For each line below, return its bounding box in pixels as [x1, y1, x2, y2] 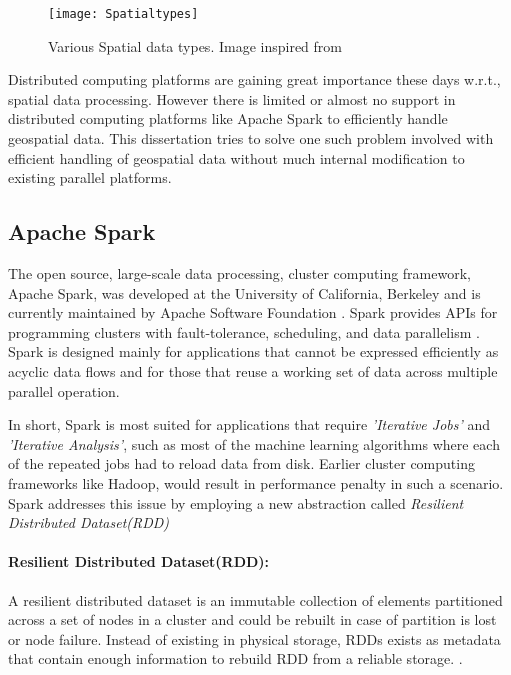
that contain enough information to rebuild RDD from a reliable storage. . [8, 648, 463, 669]
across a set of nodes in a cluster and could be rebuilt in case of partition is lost [8, 609, 497, 630]
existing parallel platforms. [8, 167, 172, 188]
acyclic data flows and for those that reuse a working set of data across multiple [8, 360, 498, 381]
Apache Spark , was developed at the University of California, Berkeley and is [8, 282, 481, 303]
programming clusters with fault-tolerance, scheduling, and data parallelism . [8, 321, 480, 342]
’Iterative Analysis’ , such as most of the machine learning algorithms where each [8, 433, 500, 454]
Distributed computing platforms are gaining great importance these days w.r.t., [8, 69, 501, 90]
